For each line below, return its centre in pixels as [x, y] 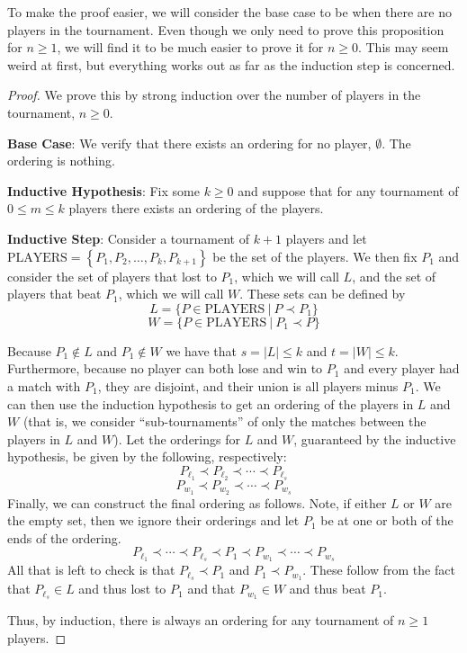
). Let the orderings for [177, 438]
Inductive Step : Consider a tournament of [128, 238]
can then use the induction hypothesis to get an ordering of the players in [211, 403]
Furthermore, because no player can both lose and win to [165, 368]
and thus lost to [122, 589]
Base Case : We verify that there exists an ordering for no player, [189, 143]
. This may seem [403, 47]
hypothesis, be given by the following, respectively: [147, 456]
